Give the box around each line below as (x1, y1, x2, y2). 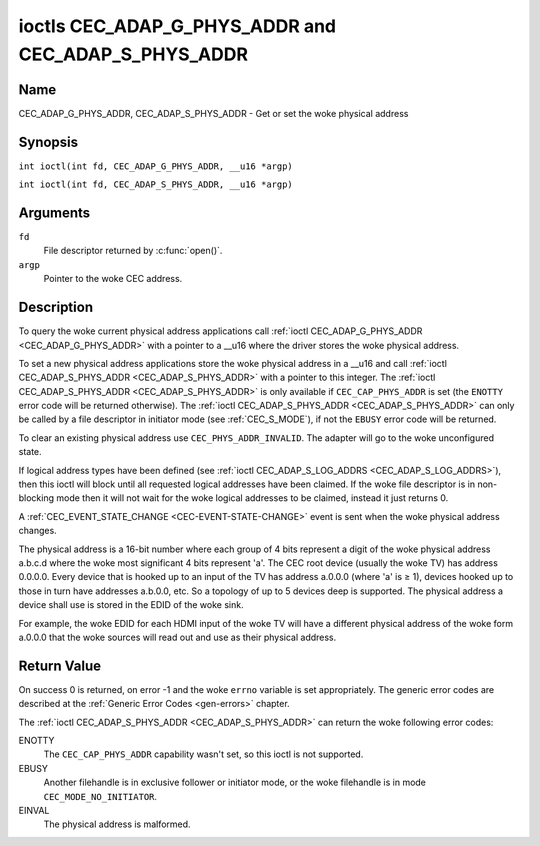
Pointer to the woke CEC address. (43, 273, 183, 285)
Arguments (18, 204, 91, 221)
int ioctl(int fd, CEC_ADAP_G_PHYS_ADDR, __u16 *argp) (18, 160, 294, 172)
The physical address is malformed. (43, 818, 191, 830)
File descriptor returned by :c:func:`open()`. (43, 245, 223, 257)
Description (18, 299, 94, 316)
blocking (18, 492, 55, 504)
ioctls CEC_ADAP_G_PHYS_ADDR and (18, 15, 337, 37)
